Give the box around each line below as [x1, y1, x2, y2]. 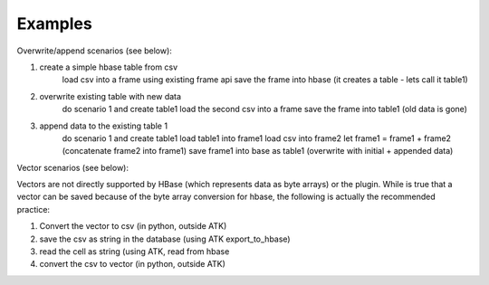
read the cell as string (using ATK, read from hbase [39, 246, 230, 257]
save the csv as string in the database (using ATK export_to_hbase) [39, 233, 291, 244]
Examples [16, 14, 92, 33]
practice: [16, 204, 50, 214]
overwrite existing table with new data [39, 90, 181, 101]
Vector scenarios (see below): [16, 162, 129, 173]
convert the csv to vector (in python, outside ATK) [39, 259, 226, 270]
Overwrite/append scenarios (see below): [16, 45, 172, 56]
